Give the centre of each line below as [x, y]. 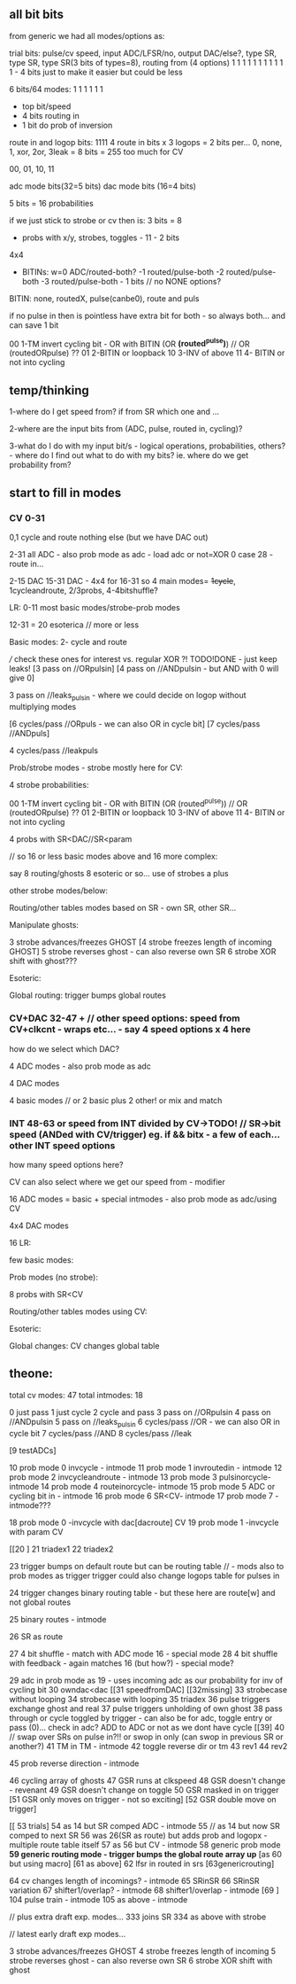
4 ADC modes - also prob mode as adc [80, 1066]
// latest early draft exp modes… [68, 1933]
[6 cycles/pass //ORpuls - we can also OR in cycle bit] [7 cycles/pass [135, 724]
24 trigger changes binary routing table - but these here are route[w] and [142, 1592]
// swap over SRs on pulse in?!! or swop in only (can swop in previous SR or [147, 1737]
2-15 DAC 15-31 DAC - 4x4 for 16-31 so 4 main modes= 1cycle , [122, 580]
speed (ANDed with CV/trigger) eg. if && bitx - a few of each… [144, 1134]
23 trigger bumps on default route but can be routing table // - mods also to [147, 1566]
